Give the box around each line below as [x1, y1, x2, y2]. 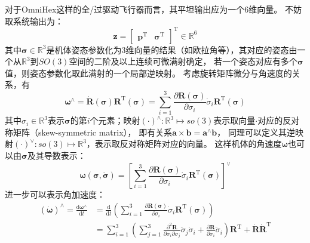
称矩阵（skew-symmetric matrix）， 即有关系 [5, 125, 173, 138]
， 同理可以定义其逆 [217, 125, 295, 138]
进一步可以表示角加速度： [5, 188, 105, 201]
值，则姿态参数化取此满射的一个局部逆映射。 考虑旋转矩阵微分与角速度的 [5, 66, 292, 79]
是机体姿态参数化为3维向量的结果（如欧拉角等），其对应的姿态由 [46, 43, 297, 56]
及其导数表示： [27, 149, 86, 161]
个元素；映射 [90, 114, 140, 127]
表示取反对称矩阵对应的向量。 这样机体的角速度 [94, 137, 282, 150]
